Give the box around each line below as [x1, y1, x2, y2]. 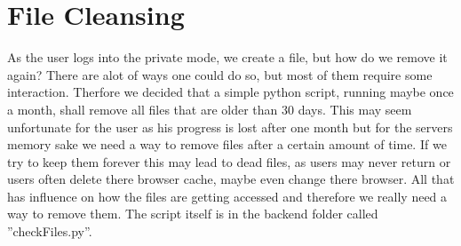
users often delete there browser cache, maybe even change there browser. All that [7, 170, 455, 188]
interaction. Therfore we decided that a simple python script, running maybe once [7, 83, 454, 101]
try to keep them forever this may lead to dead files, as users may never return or [7, 152, 451, 171]
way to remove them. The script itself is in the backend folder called [7, 204, 378, 223]
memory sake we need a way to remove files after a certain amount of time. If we [7, 135, 447, 154]
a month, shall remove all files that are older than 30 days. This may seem [7, 99, 412, 118]
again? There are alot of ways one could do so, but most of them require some [7, 65, 433, 83]
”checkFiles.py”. [7, 222, 92, 241]
